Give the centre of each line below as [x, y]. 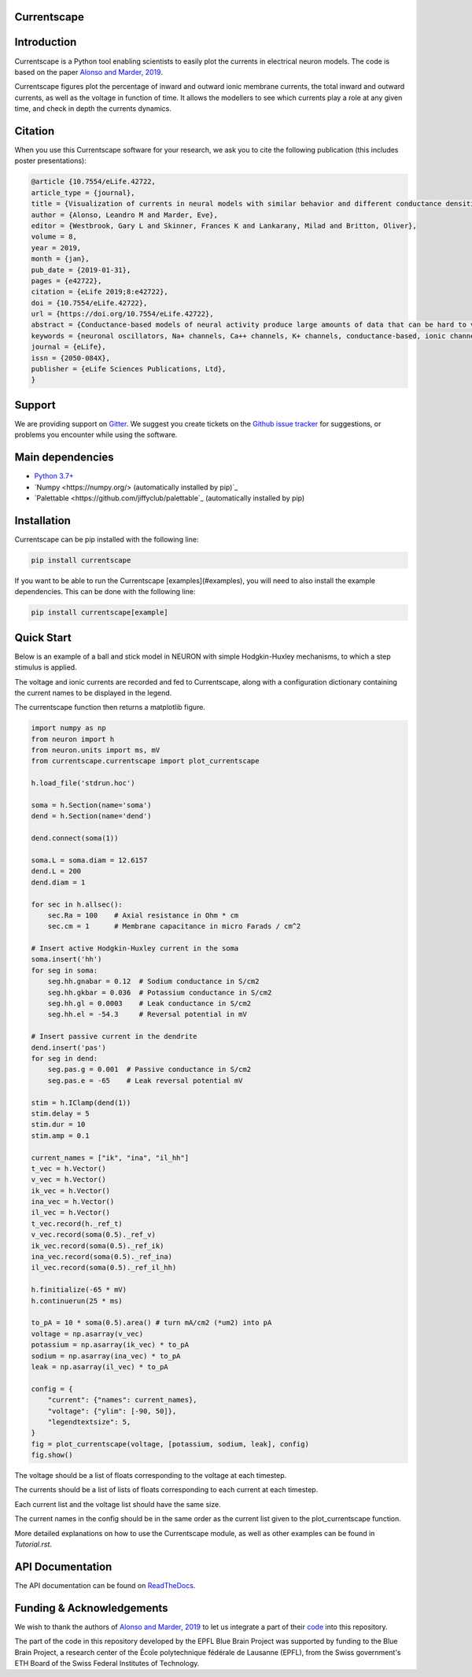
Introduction [46, 42]
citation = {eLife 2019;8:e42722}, [100, 292]
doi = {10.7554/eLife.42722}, [89, 303]
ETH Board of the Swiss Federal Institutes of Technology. [107, 1663]
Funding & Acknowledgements [91, 1608]
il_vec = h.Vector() [70, 1213]
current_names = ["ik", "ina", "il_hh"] [110, 1158]
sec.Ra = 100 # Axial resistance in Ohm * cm [143, 915]
